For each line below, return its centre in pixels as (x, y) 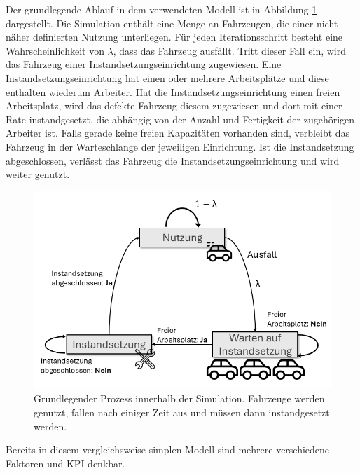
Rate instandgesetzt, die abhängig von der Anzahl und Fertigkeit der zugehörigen (180, 119)
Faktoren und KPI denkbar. (65, 463)
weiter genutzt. (38, 174)
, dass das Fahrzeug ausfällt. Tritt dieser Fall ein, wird (230, 50)
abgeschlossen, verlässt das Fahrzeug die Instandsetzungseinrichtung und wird (173, 160)
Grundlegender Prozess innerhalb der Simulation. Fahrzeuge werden (179, 398)
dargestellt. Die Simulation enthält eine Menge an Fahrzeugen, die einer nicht (172, 23)
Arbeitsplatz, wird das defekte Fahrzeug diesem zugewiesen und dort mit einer (174, 105)
